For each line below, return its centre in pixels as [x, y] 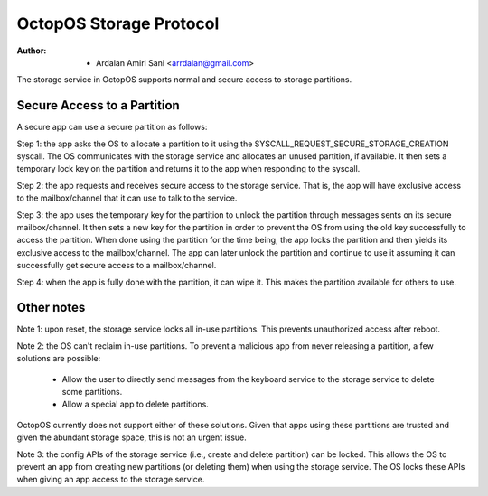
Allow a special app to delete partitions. [136, 404]
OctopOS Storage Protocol [118, 23]
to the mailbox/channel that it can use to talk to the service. [127, 198]
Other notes [51, 308]
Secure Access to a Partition [98, 105]
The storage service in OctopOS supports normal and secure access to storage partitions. [184, 80]
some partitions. [92, 392]
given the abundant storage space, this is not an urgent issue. [132, 437]
